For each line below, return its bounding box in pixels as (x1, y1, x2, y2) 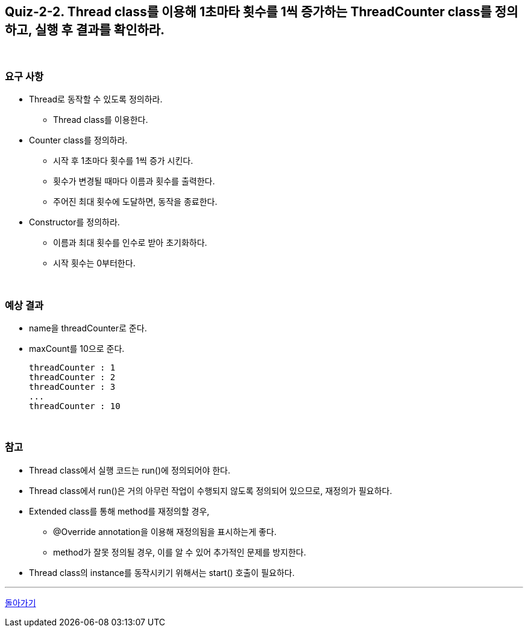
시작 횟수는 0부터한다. (53, 258, 136, 269)
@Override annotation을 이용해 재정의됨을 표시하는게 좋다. (53, 526, 277, 537)
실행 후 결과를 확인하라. (34, 22, 165, 37)
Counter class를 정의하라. (29, 135, 128, 146)
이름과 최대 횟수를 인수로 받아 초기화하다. (53, 237, 207, 248)
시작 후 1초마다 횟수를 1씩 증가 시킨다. (53, 155, 193, 166)
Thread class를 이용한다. (53, 114, 148, 125)
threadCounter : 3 (29, 381, 116, 392)
